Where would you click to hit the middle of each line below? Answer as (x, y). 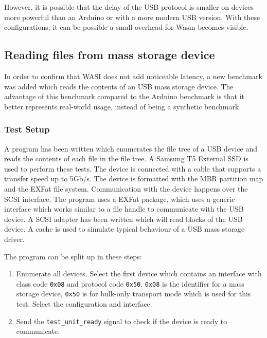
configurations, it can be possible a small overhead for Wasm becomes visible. (126, 27)
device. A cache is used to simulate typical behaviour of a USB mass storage (124, 229)
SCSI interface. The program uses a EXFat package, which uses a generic (120, 199)
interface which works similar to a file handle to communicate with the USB (124, 209)
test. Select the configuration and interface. (84, 304)
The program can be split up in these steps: (73, 256)
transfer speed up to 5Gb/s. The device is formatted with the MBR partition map (134, 179)
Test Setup (27, 129)
